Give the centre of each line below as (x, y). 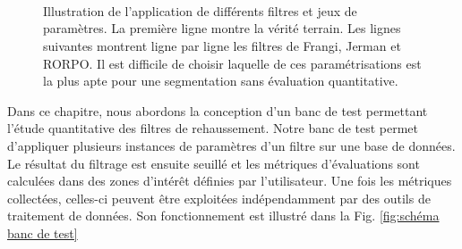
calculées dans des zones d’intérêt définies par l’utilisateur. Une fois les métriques (230, 181)
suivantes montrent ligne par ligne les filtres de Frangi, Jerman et (222, 45)
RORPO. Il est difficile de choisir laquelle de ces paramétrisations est (232, 63)
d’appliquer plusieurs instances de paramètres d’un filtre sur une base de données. (231, 145)
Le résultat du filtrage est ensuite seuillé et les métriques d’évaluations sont (214, 163)
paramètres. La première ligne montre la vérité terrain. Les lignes (222, 28)
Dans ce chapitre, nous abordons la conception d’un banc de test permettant (218, 110)
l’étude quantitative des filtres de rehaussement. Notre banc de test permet (213, 128)
